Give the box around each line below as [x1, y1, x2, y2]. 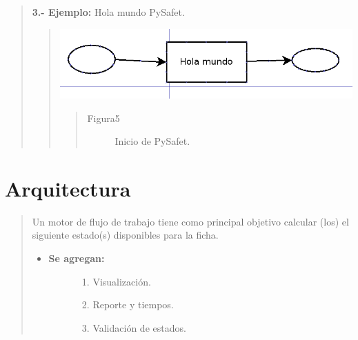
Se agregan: [48, 251, 105, 266]
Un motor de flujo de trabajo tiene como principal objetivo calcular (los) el [32, 214, 349, 228]
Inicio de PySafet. [115, 134, 190, 148]
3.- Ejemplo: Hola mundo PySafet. [32, 5, 185, 19]
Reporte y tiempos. [92, 297, 174, 312]
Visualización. [92, 274, 151, 288]
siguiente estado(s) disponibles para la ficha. [32, 228, 219, 242]
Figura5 [87, 110, 120, 125]
